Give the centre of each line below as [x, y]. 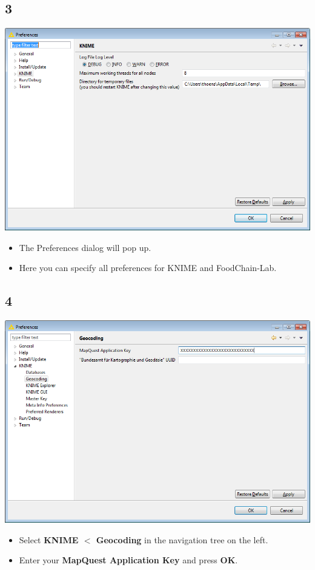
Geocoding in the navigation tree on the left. [182, 539]
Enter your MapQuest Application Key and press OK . [128, 560]
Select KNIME [49, 539]
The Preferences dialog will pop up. [85, 247]
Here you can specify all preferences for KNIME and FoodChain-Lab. [148, 268]
